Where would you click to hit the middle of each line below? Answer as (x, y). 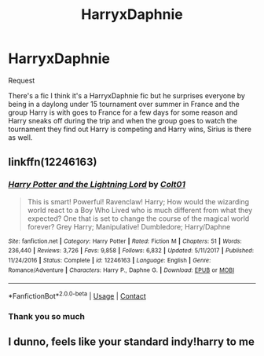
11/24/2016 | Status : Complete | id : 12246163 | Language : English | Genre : (110, 260)
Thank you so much (46, 316)
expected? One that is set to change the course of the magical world (138, 218)
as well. (20, 137)
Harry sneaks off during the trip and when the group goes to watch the (123, 120)
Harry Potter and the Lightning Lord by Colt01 (97, 185)
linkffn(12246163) (53, 162)
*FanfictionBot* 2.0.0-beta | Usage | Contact (77, 295)
